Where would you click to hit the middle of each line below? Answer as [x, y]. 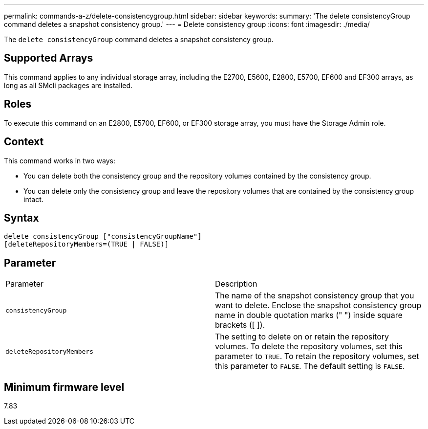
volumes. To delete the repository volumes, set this [309, 347]
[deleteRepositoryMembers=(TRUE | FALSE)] [86, 244]
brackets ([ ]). [240, 325]
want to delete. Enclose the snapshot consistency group [318, 305]
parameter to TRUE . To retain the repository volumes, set [317, 356]
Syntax [21, 218]
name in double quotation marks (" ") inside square [309, 315]
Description [236, 284]
